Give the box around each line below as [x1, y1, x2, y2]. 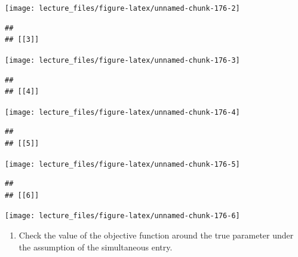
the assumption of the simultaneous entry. [19, 240, 173, 253]
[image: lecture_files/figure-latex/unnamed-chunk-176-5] [5, 160, 240, 169]
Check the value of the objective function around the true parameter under [19, 229, 294, 241]
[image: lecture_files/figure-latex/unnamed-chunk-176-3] [5, 56, 240, 65]
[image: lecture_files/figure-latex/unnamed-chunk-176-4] [5, 108, 240, 117]
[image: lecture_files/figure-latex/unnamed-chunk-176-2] [5, 4, 240, 13]
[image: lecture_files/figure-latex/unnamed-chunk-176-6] [5, 212, 240, 221]
